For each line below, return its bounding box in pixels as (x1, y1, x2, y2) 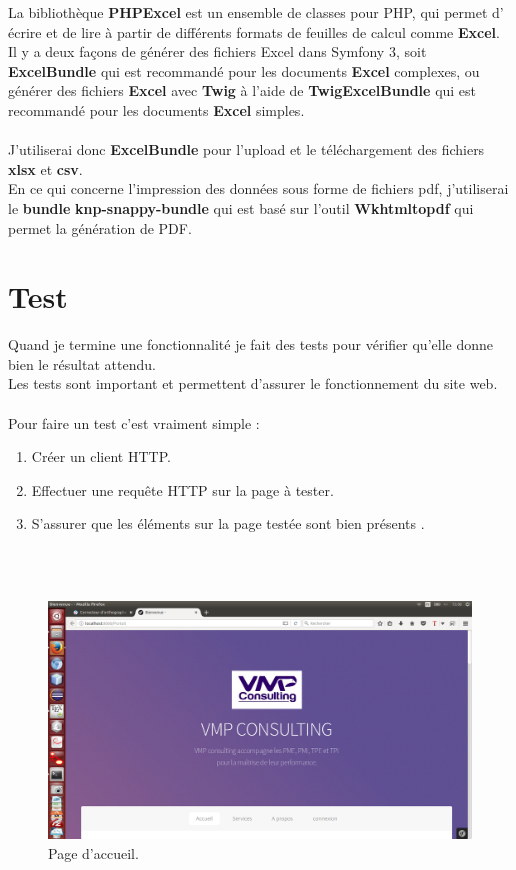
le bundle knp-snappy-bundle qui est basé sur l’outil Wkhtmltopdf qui (8, 197, 474, 218)
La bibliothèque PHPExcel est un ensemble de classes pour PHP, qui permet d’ (8, 2, 504, 22)
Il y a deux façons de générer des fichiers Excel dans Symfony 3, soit (8, 41, 427, 62)
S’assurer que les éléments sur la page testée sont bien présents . (31, 513, 425, 534)
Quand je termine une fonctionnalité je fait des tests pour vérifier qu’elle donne (8, 334, 493, 355)
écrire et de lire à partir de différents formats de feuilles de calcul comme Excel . (8, 21, 500, 42)
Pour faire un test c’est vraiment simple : (8, 412, 260, 433)
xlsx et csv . (8, 158, 83, 179)
